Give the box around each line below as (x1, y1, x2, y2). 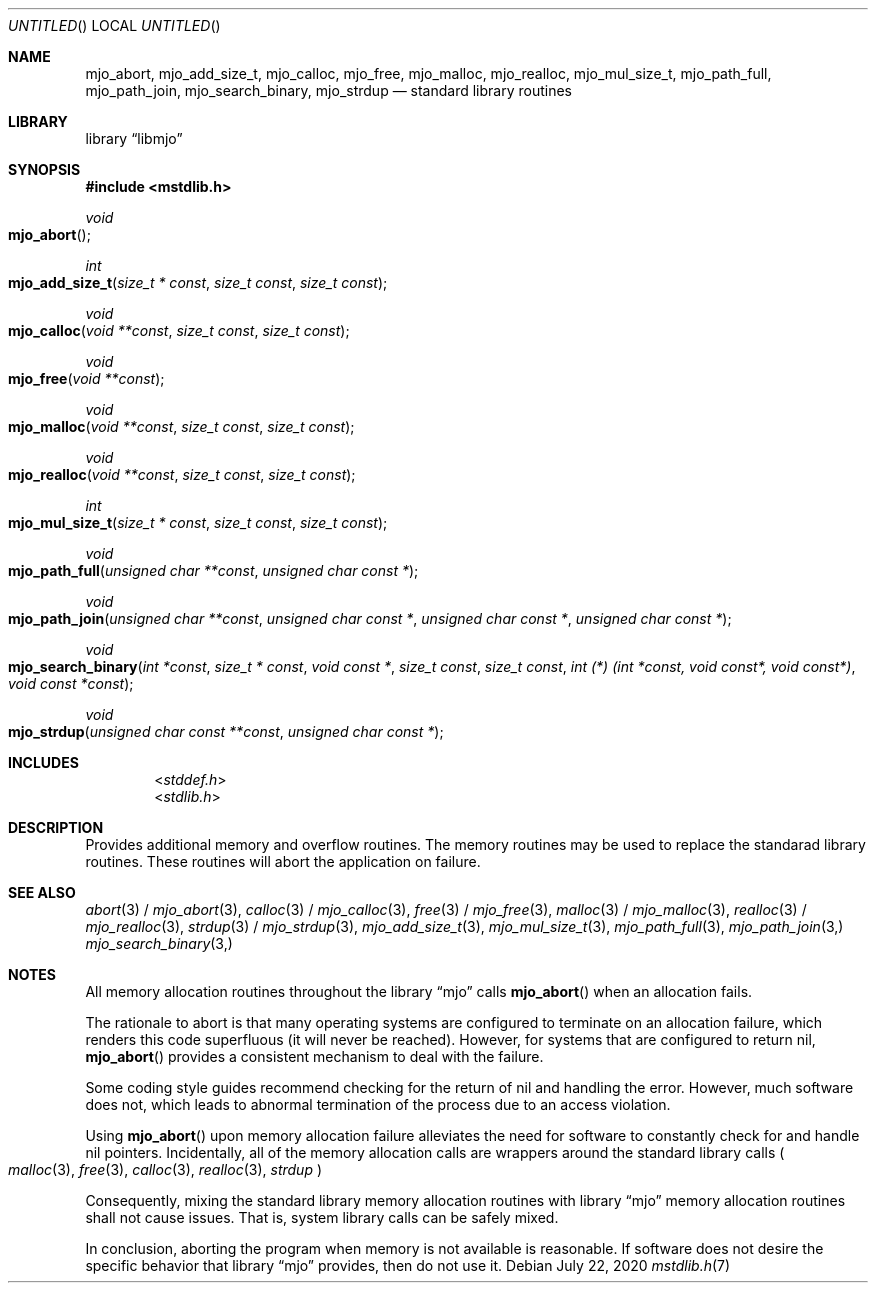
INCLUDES (8, 754, 79, 771)
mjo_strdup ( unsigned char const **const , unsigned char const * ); (8, 723, 444, 740)
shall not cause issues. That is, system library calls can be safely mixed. (85, 1209, 559, 1226)
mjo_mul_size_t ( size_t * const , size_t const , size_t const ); (8, 514, 388, 531)
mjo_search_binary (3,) (85, 935, 233, 952)
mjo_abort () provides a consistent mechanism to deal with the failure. (85, 1048, 544, 1065)
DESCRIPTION (8, 819, 104, 836)
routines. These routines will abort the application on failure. (85, 853, 481, 870)
